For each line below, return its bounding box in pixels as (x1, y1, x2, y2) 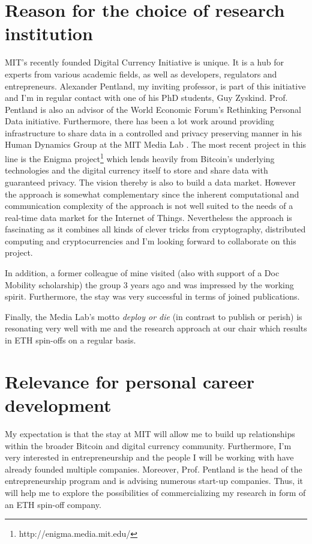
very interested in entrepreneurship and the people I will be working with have (5, 451, 294, 464)
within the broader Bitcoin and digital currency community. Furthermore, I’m (5, 439, 292, 452)
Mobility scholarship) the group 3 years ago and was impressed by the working (5, 278, 294, 291)
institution (5, 21, 93, 46)
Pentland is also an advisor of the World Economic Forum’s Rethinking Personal (5, 103, 301, 115)
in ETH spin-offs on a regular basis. (5, 334, 136, 346)
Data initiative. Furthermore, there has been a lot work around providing (5, 115, 274, 127)
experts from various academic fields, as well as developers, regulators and (5, 67, 277, 80)
